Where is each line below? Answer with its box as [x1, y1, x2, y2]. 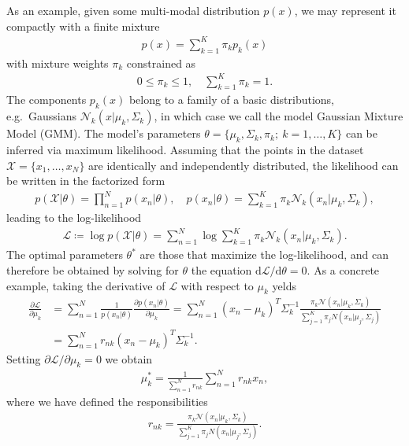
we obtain [105, 350, 153, 367]
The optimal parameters [6, 246, 123, 263]
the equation [191, 262, 252, 278]
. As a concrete [307, 262, 380, 278]
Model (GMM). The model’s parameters [6, 125, 201, 142]
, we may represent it [294, 2, 396, 18]
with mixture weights [6, 54, 109, 71]
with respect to [180, 277, 254, 293]
